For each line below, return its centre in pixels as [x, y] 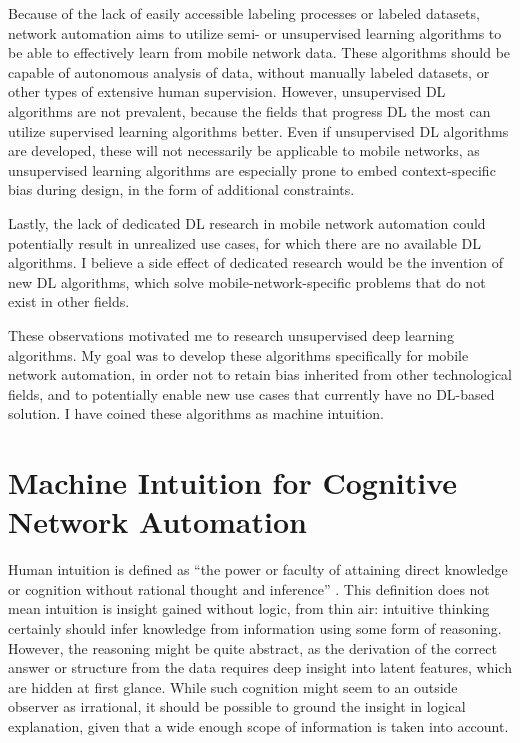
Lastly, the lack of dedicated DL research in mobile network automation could [247, 222]
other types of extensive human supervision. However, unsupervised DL [227, 91]
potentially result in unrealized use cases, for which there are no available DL [244, 242]
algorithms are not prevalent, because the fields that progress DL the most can [249, 110]
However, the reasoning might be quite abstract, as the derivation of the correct [252, 647]
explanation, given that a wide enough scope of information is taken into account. [258, 725]
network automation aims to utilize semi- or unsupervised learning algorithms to [255, 32]
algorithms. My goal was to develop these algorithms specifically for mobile [238, 354]
